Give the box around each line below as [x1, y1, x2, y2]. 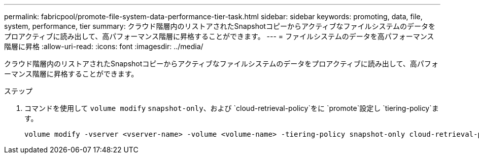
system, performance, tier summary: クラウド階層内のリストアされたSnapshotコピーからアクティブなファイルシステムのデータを [4, 22, 435, 30]
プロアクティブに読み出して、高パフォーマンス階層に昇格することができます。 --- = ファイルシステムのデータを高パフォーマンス [4, 32, 434, 41]
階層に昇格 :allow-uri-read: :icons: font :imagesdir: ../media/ [4, 42, 203, 51]
